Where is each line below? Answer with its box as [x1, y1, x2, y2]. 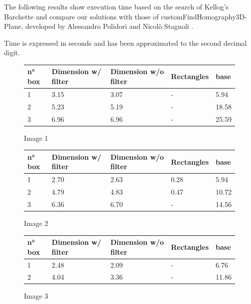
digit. [4, 47, 20, 58]
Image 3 [24, 291, 48, 301]
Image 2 [24, 218, 48, 228]
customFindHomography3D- [161, 11, 247, 21]
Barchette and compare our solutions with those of [4, 11, 159, 21]
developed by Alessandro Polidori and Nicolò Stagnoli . [25, 21, 194, 31]
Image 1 [24, 132, 48, 143]
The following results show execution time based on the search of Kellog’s [4, 1, 229, 11]
